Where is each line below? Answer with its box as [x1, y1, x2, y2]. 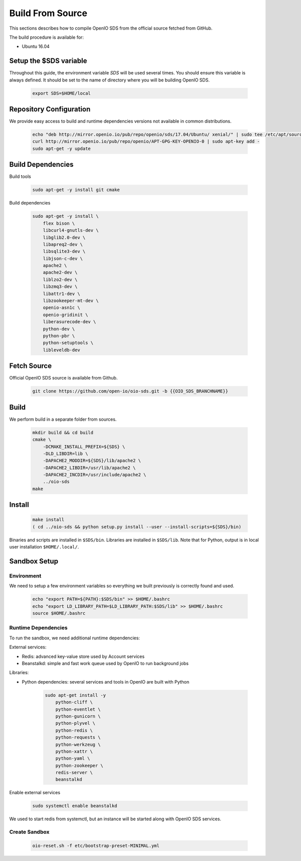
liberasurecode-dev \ [43, 319, 96, 325]
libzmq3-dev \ [43, 284, 78, 290]
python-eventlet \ [55, 706, 101, 712]
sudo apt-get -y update [32, 146, 91, 151]
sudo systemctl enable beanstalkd [32, 803, 117, 809]
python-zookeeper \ [55, 762, 104, 769]
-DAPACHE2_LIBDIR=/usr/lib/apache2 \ [43, 465, 136, 470]
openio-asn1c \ [43, 305, 80, 311]
